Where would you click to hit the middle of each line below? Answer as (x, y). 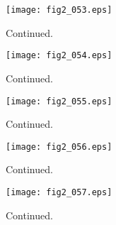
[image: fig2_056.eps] (59, 147)
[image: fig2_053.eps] (59, 10)
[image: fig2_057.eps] (59, 192)
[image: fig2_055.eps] (59, 101)
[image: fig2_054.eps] (59, 56)
